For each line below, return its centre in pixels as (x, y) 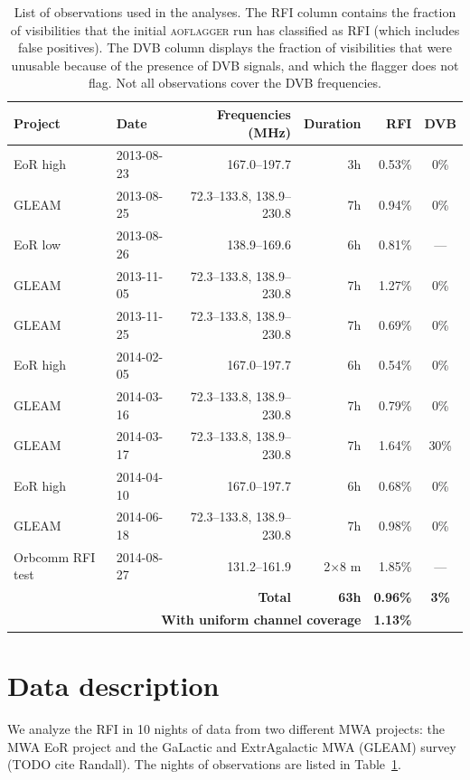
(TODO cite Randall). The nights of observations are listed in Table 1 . (204, 764)
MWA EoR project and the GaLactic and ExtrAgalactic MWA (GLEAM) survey (232, 746)
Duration (332, 122)
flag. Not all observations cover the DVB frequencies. (235, 83)
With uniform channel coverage (261, 620)
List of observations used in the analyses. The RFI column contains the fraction (235, 12)
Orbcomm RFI (55, 556)
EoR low (38, 244)
